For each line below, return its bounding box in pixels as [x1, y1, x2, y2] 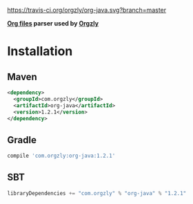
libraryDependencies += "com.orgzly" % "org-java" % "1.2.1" [7, 189, 187, 196]
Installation [7, 44, 73, 59]
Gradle [7, 134, 37, 146]
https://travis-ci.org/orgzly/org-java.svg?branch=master [7, 6, 167, 14]
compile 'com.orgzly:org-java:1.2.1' [7, 152, 116, 160]
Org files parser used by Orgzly [7, 19, 99, 27]
